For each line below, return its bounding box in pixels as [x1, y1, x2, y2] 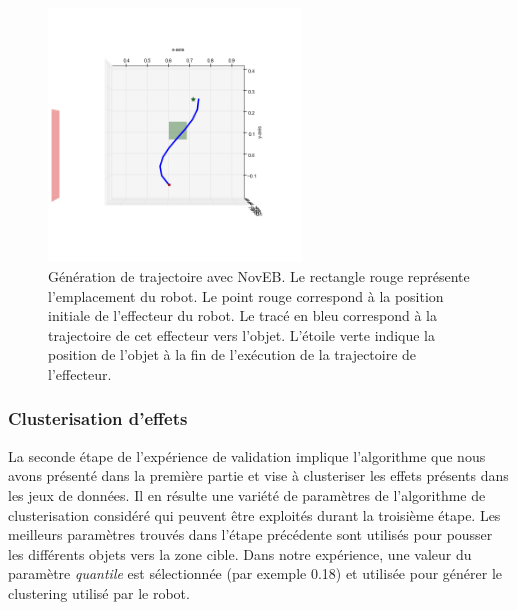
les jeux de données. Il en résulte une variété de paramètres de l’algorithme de [8, 484, 486, 505]
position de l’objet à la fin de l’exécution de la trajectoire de [48, 344, 417, 365]
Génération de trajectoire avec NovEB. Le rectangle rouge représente [48, 265, 470, 286]
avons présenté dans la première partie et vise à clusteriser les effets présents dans [8, 465, 509, 486]
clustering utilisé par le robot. [8, 582, 190, 603]
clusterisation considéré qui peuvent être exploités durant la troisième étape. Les [8, 504, 501, 525]
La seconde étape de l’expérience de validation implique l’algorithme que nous [8, 445, 486, 466]
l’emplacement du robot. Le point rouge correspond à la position [48, 285, 444, 306]
